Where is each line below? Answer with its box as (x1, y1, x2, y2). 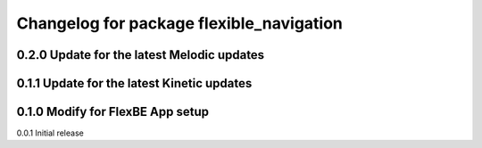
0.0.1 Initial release (16, 127, 84, 138)
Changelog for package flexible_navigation (16, 13, 344, 33)
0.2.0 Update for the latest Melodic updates (16, 47, 265, 62)
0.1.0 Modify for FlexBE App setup (16, 104, 210, 119)
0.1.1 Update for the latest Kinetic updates (16, 76, 253, 91)
